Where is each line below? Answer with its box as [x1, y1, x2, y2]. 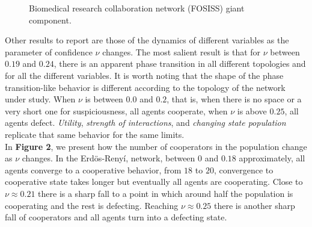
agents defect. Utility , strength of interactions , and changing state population [5, 116, 286, 129]
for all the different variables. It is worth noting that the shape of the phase [5, 69, 284, 81]
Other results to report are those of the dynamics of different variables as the [5, 34, 289, 46]
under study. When [5, 93, 76, 105]
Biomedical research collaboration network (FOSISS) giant [29, 2, 245, 14]
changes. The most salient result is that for [102, 45, 261, 58]
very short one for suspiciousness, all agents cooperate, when [5, 104, 228, 117]
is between [85, 93, 123, 105]
